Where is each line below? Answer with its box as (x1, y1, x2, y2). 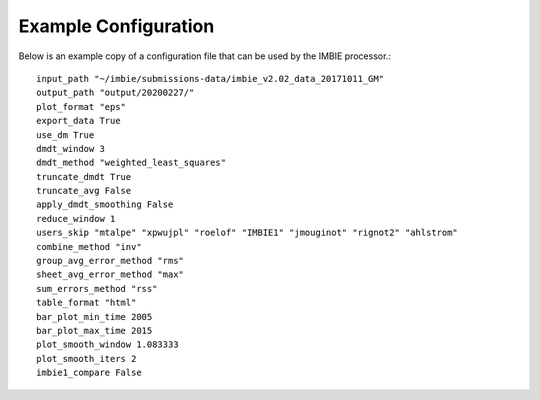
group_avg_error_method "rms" (36, 255, 185, 267)
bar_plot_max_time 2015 (36, 325, 153, 336)
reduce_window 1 (36, 213, 116, 224)
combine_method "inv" (36, 241, 142, 252)
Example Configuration (18, 15, 215, 37)
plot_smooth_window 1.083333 (36, 339, 179, 350)
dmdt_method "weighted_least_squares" (36, 157, 227, 169)
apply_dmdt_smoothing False (36, 199, 174, 210)
